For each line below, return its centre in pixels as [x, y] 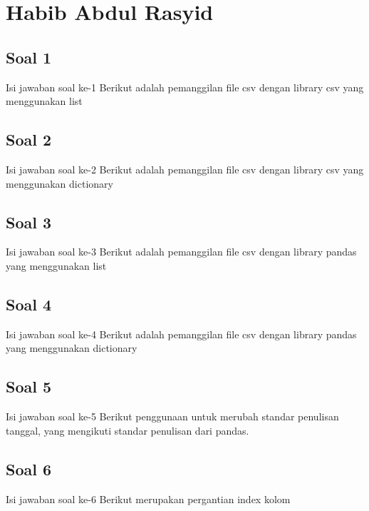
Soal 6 [29, 469]
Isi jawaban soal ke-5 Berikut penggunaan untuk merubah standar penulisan [172, 416]
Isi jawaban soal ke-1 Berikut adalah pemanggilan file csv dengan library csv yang [185, 87]
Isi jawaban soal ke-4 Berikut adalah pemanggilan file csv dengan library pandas [181, 334]
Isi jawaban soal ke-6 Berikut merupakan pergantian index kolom [148, 499]
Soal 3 [29, 222]
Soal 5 [29, 386]
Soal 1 [29, 57]
